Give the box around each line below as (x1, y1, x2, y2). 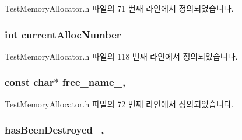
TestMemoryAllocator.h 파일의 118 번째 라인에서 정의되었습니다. (5, 50, 238, 62)
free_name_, (62, 75, 126, 89)
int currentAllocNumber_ (5, 27, 129, 41)
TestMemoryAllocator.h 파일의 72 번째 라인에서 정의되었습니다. (5, 97, 234, 110)
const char (5, 75, 54, 89)
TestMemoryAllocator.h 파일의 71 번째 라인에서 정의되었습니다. (5, 2, 234, 14)
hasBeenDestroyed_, (5, 123, 104, 137)
